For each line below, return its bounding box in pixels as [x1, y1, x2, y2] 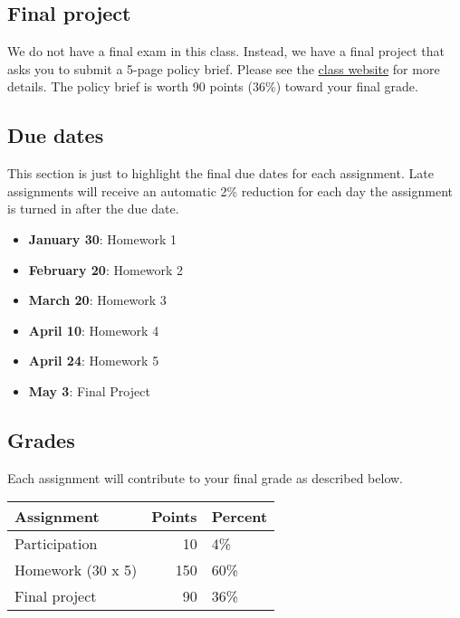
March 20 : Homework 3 [28, 290, 167, 309]
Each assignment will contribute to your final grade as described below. [7, 468, 403, 487]
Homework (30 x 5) [14, 559, 138, 581]
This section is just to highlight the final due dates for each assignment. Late [7, 164, 434, 183]
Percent [211, 506, 268, 528]
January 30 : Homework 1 [28, 229, 177, 248]
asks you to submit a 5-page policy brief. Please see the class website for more [7, 59, 440, 78]
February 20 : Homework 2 [28, 260, 184, 279]
